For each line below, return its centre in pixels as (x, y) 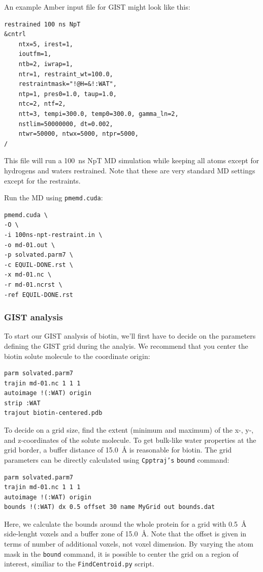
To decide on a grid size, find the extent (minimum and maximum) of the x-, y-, (129, 430)
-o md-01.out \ (30, 245)
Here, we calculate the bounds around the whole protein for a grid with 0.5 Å (125, 523)
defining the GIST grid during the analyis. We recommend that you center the (126, 345)
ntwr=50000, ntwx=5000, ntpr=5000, (78, 134)
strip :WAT (22, 403)
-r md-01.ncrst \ (33, 284)
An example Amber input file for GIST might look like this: (97, 7)
